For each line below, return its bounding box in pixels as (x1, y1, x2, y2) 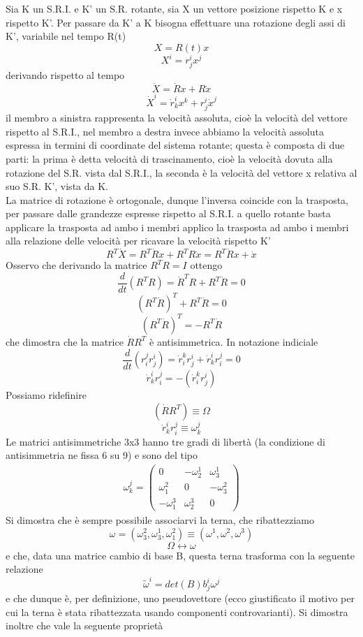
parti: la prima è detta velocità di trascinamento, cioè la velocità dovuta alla (6, 151, 333, 166)
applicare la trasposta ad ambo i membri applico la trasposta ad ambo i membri (6, 219, 349, 234)
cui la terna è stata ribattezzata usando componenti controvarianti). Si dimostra (6, 604, 348, 619)
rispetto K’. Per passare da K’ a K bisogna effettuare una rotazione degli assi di (6, 15, 346, 29)
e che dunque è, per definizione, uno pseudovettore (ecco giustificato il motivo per (6, 591, 355, 606)
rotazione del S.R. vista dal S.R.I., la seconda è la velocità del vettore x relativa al (6, 165, 357, 180)
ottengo (190, 258, 223, 272)
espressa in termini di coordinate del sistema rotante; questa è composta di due (6, 138, 345, 152)
